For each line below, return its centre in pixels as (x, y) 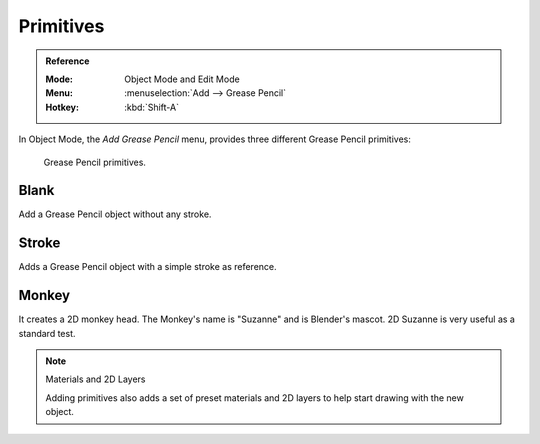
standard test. (47, 333)
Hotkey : (62, 107)
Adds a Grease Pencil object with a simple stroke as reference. (147, 267)
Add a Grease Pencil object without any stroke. (115, 214)
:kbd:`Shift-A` (152, 107)
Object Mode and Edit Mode (182, 79)
